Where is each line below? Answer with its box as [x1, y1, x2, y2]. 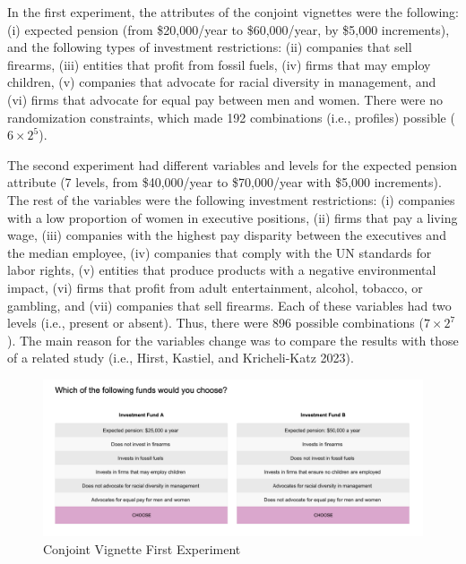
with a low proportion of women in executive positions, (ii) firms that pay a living [7, 208, 458, 226]
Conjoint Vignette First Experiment [43, 540, 241, 559]
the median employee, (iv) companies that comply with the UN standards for [7, 243, 432, 261]
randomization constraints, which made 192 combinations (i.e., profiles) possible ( [7, 107, 455, 126]
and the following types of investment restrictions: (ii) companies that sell [7, 38, 412, 56]
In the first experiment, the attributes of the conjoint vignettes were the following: [7, 3, 459, 21]
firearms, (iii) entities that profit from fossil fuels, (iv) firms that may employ [7, 55, 431, 73]
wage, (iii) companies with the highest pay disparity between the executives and [7, 226, 446, 244]
